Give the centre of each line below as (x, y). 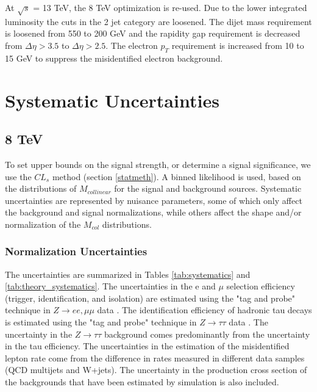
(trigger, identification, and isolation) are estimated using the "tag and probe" (150, 298)
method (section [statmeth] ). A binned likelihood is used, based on (176, 176)
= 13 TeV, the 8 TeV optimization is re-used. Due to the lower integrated (170, 7)
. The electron (132, 45)
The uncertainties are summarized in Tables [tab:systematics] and (128, 274)
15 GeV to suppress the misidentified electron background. (114, 58)
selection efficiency (261, 286)
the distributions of (41, 188)
